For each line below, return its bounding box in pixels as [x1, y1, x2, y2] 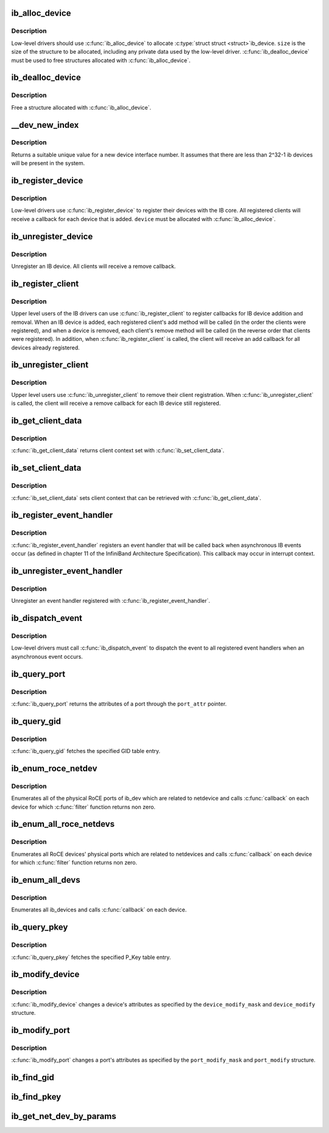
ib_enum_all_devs [11, 875, 80, 885]
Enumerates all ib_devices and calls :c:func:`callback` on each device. [11, 906, 187, 913]
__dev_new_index [11, 119, 79, 130]
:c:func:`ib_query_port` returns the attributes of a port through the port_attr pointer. [11, 700, 227, 707]
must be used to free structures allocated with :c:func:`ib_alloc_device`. [11, 57, 191, 64]
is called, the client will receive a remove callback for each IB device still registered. [11, 399, 221, 407]
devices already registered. [11, 344, 80, 351]
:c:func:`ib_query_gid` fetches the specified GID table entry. [11, 748, 161, 755]
